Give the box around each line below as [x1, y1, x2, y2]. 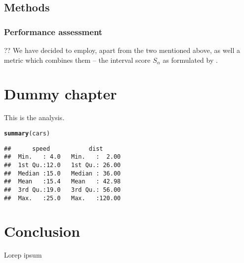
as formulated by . [163, 54, 218, 65]
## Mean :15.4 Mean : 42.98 [4, 178, 121, 185]
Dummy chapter [4, 84, 117, 104]
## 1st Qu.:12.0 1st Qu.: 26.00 [4, 161, 121, 169]
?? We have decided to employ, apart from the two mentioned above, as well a [4, 45, 241, 55]
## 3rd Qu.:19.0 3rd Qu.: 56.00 [4, 186, 121, 193]
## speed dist [4, 145, 103, 152]
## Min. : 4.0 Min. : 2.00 [4, 153, 121, 161]
